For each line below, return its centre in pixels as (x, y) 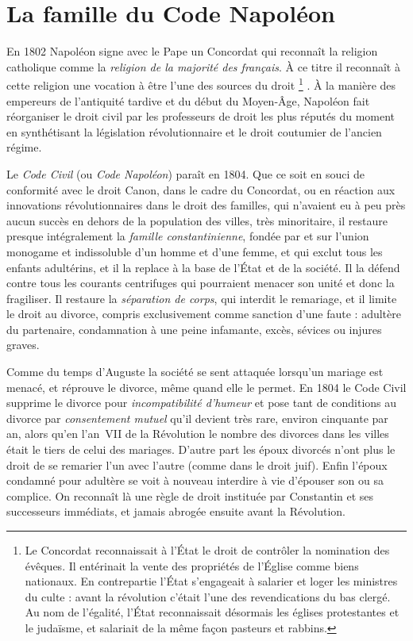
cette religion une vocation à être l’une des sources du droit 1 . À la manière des (201, 84)
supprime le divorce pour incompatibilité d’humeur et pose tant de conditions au (202, 403)
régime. (24, 147)
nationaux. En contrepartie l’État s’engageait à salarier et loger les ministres (211, 581)
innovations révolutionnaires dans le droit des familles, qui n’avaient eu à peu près (206, 205)
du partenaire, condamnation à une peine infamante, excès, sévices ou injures (194, 329)
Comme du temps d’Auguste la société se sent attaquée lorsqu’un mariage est (195, 372)
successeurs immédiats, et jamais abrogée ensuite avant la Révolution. (176, 511)
